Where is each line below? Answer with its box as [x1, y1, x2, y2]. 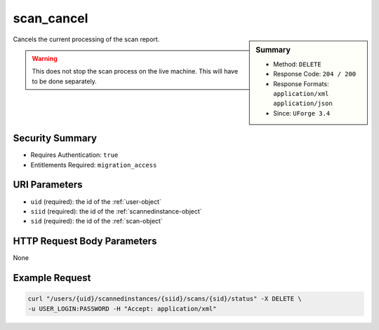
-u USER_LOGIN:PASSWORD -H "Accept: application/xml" [27, 305, 217, 312]
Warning [32, 54, 58, 62]
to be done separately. [32, 77, 98, 85]
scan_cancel [13, 11, 88, 26]
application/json [273, 99, 333, 108]
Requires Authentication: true [30, 151, 119, 159]
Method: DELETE [273, 60, 322, 68]
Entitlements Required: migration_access [30, 160, 157, 169]
